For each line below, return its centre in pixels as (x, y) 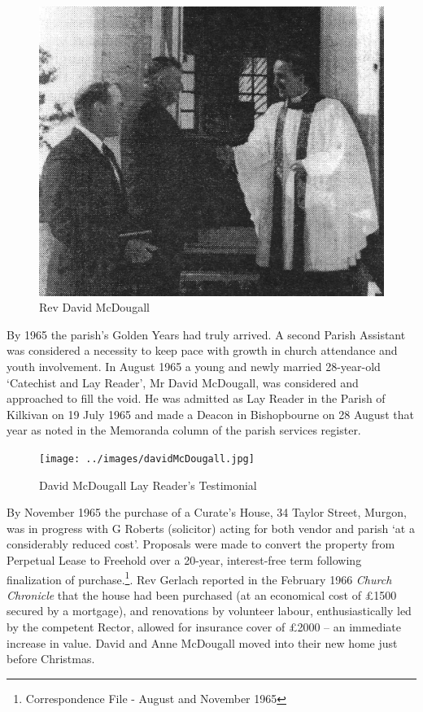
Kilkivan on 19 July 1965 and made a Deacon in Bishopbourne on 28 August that (210, 414)
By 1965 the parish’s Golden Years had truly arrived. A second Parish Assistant (206, 334)
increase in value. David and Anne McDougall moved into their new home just (202, 642)
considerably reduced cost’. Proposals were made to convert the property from (201, 544)
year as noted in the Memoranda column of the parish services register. (184, 430)
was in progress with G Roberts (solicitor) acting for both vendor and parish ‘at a (211, 528)
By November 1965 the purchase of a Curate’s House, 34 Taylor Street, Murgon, (207, 512)
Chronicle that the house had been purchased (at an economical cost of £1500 (202, 594)
